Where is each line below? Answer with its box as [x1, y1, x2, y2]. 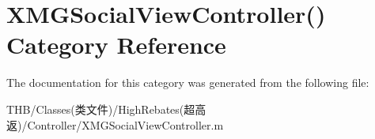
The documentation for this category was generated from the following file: [6, 74, 369, 91]
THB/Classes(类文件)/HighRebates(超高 [6, 100, 206, 117]
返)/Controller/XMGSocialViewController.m [6, 116, 224, 133]
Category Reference [6, 28, 226, 61]
